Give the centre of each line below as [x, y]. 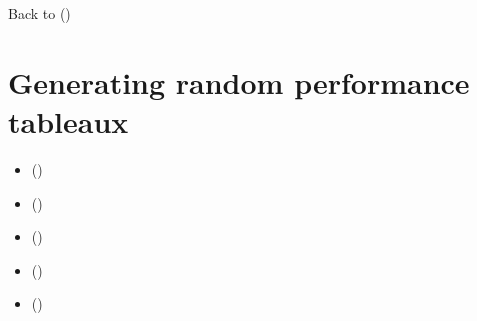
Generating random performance [239, 81]
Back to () [39, 13]
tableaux [68, 120]
